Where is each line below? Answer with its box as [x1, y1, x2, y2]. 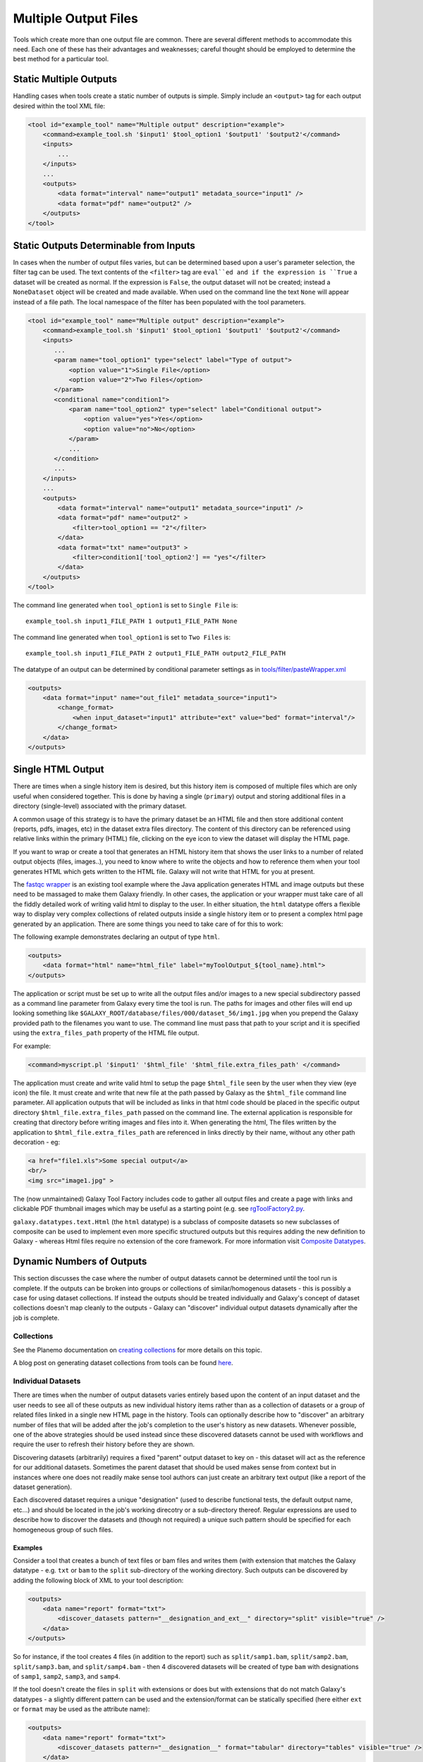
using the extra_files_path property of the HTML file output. [13, 1029, 200, 1037]
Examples [13, 1544, 43, 1552]
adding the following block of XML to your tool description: [13, 1576, 184, 1584]
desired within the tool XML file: [13, 101, 106, 110]
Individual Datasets [13, 1376, 81, 1386]
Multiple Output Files [13, 11, 139, 26]
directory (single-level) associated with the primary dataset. [13, 802, 187, 811]
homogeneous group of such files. [13, 1525, 114, 1534]
